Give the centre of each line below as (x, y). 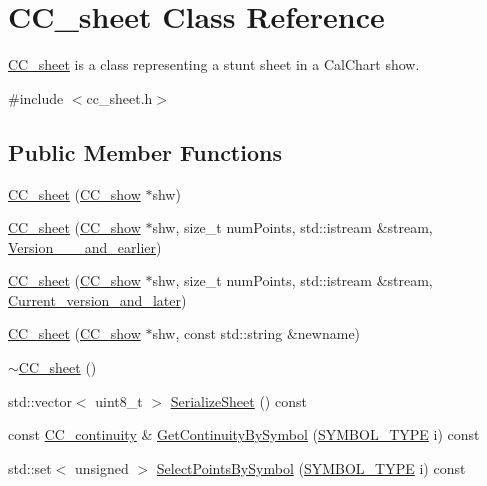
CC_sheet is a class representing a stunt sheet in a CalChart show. (214, 64)
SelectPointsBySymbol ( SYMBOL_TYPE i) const (311, 467)
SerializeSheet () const (238, 400)
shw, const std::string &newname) (256, 333)
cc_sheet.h (119, 97)
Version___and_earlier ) (85, 246)
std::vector (40, 400)
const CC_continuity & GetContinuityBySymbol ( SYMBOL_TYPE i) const (244, 434)
